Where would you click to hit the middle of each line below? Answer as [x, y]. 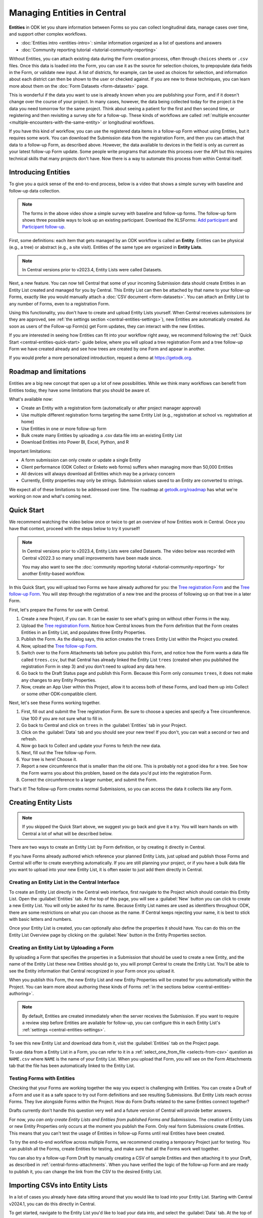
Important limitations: [30, 451]
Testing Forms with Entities [42, 1078]
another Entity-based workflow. [54, 574]
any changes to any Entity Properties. [59, 680]
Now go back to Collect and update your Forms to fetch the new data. [91, 746]
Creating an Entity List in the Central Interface [64, 882]
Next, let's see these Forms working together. [55, 703]
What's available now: [31, 399]
